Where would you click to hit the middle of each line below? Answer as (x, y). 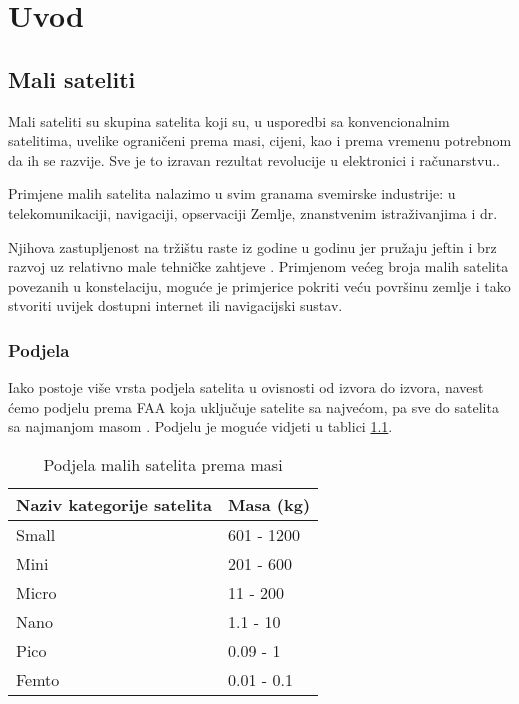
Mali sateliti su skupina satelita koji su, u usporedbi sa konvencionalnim (229, 120)
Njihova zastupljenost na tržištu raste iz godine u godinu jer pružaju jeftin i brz (252, 246)
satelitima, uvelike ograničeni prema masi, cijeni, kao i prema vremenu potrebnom (260, 140)
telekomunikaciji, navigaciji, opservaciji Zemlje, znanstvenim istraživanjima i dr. (253, 212)
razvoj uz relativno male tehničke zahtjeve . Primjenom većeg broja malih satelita (258, 266)
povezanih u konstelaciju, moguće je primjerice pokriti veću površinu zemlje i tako (259, 285)
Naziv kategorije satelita (114, 504)
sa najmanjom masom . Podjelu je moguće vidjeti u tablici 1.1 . (200, 426)
